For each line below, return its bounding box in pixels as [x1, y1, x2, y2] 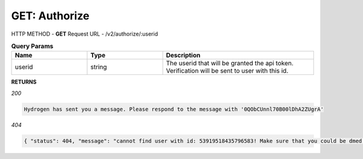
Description [166, 51, 201, 60]
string [90, 63, 107, 71]
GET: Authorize [11, 9, 90, 22]
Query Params [11, 42, 54, 51]
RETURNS [11, 79, 37, 86]
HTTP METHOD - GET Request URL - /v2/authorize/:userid [11, 30, 159, 37]
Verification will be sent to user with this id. [166, 67, 289, 75]
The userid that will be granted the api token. [166, 59, 293, 68]
